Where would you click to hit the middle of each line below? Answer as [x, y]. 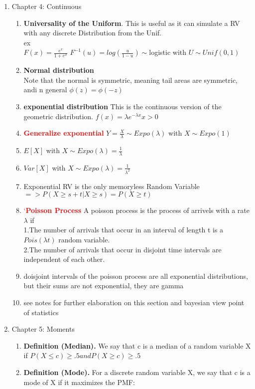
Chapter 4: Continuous [47, 6]
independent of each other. [64, 259]
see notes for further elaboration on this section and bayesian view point [134, 302]
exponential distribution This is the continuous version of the [123, 106]
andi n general [45, 90]
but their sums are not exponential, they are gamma [104, 286]
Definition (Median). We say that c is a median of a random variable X [137, 345]
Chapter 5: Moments [43, 329]
